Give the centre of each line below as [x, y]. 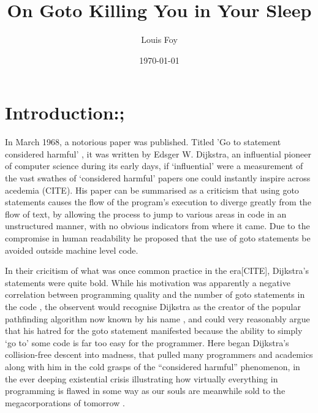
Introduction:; [65, 112]
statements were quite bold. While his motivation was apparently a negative [148, 282]
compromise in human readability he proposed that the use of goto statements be [158, 238]
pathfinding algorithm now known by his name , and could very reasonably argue [157, 318]
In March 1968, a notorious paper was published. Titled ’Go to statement [143, 142]
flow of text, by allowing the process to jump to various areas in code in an [146, 214]
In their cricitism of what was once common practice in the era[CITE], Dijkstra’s [157, 271]
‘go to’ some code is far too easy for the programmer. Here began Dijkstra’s [147, 342]
